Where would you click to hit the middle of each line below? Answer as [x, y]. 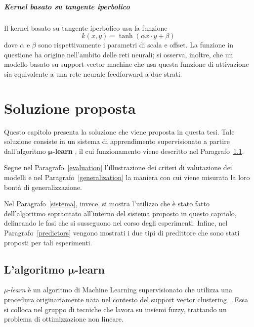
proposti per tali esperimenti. [48, 242]
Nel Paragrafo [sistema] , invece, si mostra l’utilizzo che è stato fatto [107, 204]
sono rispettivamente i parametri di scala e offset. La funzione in [136, 45]
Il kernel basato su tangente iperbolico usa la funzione [86, 27]
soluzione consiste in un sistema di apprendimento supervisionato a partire [117, 141]
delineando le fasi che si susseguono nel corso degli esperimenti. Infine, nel [116, 223]
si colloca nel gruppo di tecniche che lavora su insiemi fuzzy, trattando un [115, 309]
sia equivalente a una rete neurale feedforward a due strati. [93, 73]
